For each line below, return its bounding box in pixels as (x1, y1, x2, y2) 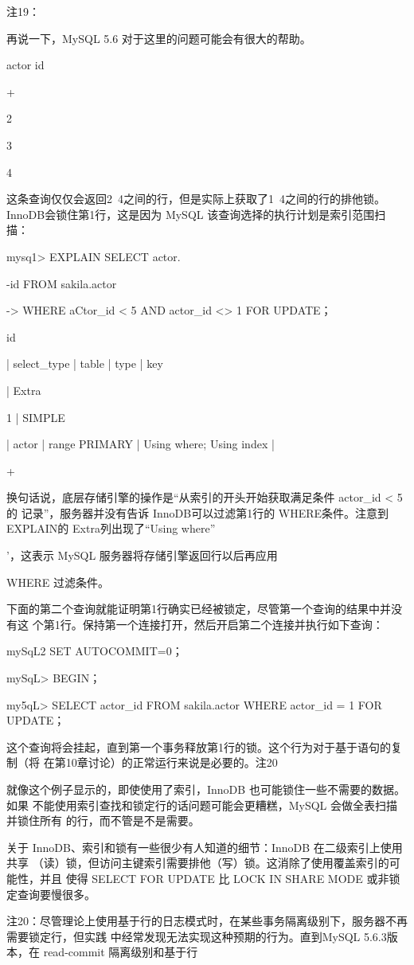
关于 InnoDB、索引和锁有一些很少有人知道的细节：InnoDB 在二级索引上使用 (6, 838, 403, 855)
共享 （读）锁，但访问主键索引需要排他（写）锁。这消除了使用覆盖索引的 (6, 854, 389, 871)
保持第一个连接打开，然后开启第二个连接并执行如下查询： (82, 615, 384, 632)
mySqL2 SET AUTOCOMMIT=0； (6, 643, 183, 659)
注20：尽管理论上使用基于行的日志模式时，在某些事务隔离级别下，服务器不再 (6, 912, 408, 929)
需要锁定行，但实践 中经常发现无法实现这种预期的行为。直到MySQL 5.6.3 (6, 928, 387, 944)
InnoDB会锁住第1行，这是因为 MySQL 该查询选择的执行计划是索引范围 (6, 205, 375, 222)
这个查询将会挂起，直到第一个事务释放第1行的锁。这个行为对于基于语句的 (6, 738, 391, 755)
